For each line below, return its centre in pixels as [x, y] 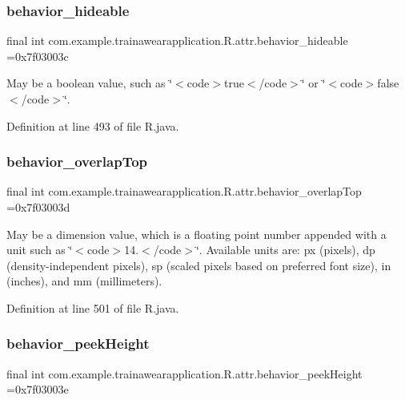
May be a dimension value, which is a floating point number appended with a [196, 234]
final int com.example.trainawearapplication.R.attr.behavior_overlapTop [184, 191]
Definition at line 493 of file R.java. [93, 125]
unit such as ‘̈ [40, 250]
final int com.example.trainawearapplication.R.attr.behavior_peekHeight [184, 373]
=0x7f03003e [38, 389]
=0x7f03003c [38, 56]
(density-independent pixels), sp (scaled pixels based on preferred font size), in [199, 265]
